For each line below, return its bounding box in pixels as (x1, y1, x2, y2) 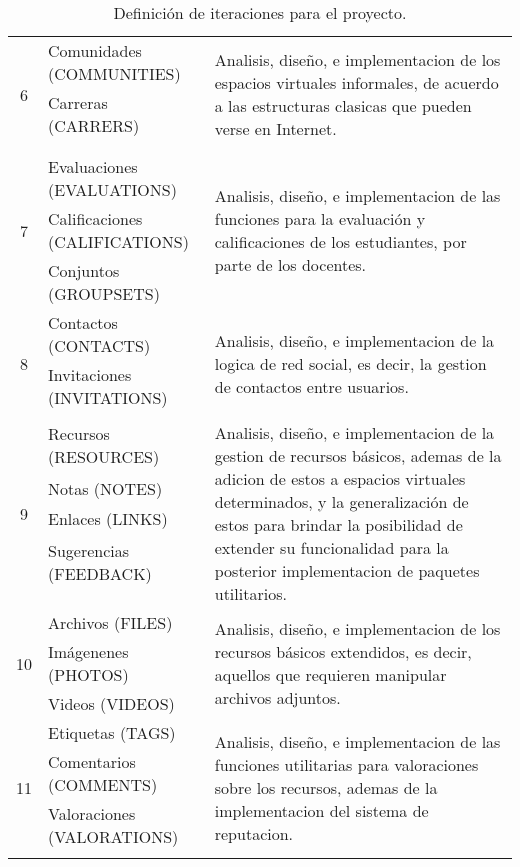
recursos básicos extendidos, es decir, (214, 640, 472, 663)
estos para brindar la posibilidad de (214, 513, 463, 536)
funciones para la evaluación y (214, 207, 426, 230)
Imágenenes (48, 640, 129, 663)
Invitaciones (48, 363, 132, 386)
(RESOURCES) (48, 445, 160, 469)
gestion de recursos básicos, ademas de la (214, 444, 502, 467)
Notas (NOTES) (48, 476, 163, 500)
